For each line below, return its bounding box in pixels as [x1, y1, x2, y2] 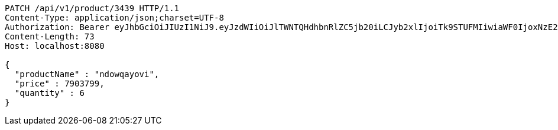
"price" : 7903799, [14, 79, 105, 88]
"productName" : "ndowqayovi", [14, 69, 160, 79]
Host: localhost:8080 [5, 41, 105, 51]
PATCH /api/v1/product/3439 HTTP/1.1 [5, 4, 180, 13]
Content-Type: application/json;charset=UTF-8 [5, 13, 224, 22]
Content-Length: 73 [5, 32, 95, 41]
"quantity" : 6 [14, 88, 85, 98]
